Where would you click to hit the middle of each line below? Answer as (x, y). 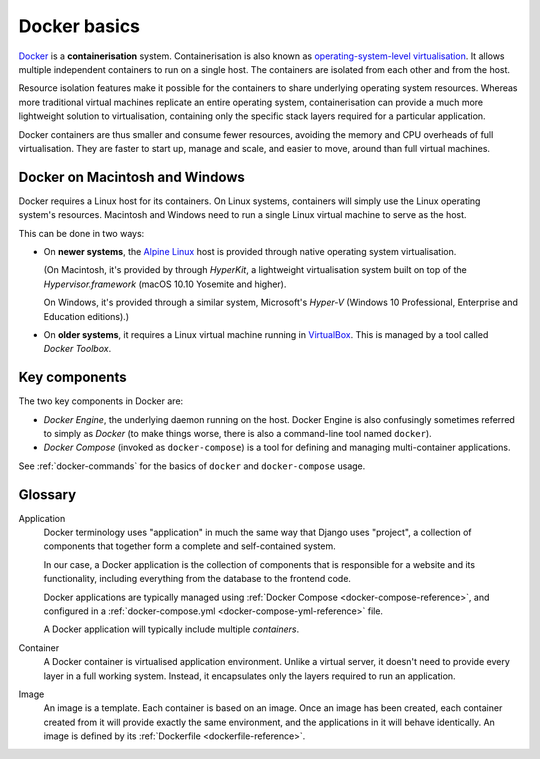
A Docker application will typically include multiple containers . (171, 629)
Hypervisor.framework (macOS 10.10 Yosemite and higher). (165, 284)
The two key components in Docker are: (101, 401)
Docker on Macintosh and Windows (131, 176)
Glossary (47, 494)
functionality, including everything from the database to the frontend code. (197, 579)
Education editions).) (86, 316)
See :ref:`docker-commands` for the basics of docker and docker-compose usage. (192, 466)
